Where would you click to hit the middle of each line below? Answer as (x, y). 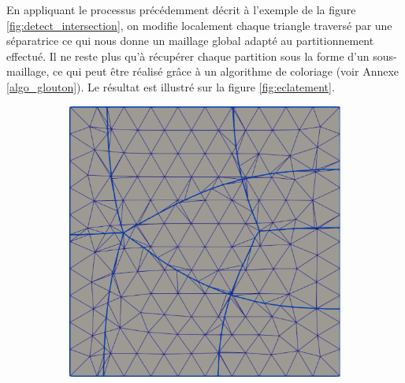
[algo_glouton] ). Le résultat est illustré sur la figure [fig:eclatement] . (171, 86)
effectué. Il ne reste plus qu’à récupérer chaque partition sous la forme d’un (188, 56)
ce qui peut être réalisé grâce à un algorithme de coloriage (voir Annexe (226, 71)
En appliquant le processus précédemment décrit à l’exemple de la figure (181, 9)
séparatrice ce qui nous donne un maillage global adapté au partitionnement (190, 41)
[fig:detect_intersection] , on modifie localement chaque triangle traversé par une (199, 25)
